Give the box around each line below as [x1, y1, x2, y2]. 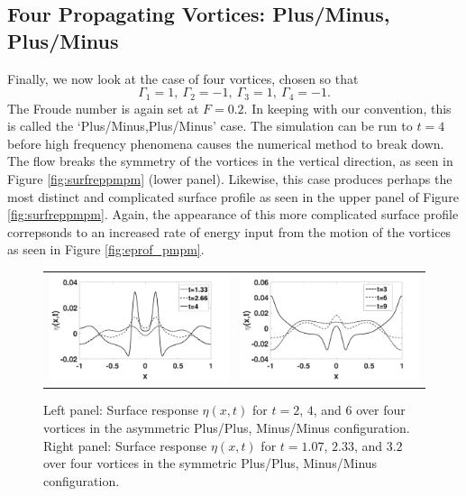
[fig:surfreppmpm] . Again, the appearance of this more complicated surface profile [7, 205, 459, 224]
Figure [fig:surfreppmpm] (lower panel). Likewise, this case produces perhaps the [7, 170, 452, 188]
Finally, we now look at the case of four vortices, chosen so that [7, 69, 359, 87]
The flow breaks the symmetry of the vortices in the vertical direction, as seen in [7, 152, 453, 170]
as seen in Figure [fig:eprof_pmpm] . [7, 240, 205, 259]
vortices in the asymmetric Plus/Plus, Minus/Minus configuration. [43, 418, 410, 436]
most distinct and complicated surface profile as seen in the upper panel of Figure [7, 187, 459, 206]
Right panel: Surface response [43, 436, 207, 455]
